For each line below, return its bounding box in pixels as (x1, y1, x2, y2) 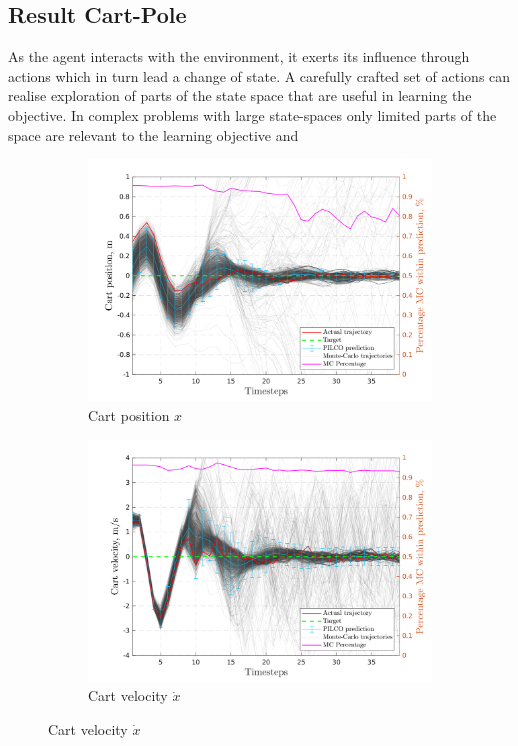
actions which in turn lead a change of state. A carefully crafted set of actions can (8, 65, 511, 86)
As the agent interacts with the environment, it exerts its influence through (8, 46, 470, 67)
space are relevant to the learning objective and (8, 124, 299, 145)
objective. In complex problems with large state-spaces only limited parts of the (8, 104, 497, 125)
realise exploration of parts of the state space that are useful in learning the (8, 85, 472, 106)
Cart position (88, 404, 170, 425)
